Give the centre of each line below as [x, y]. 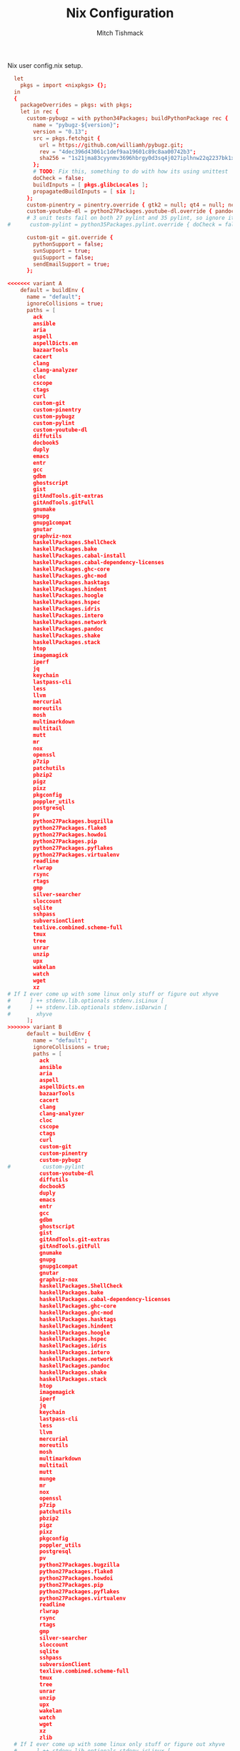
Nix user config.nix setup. [45, 65]
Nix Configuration [120, 13]
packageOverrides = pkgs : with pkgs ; [76, 105]
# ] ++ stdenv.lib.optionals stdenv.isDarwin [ [87, 1007]
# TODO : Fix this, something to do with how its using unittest [131, 172]
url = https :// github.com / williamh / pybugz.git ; [111, 145]
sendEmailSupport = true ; [72, 264]
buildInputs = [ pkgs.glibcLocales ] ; [91, 185]
